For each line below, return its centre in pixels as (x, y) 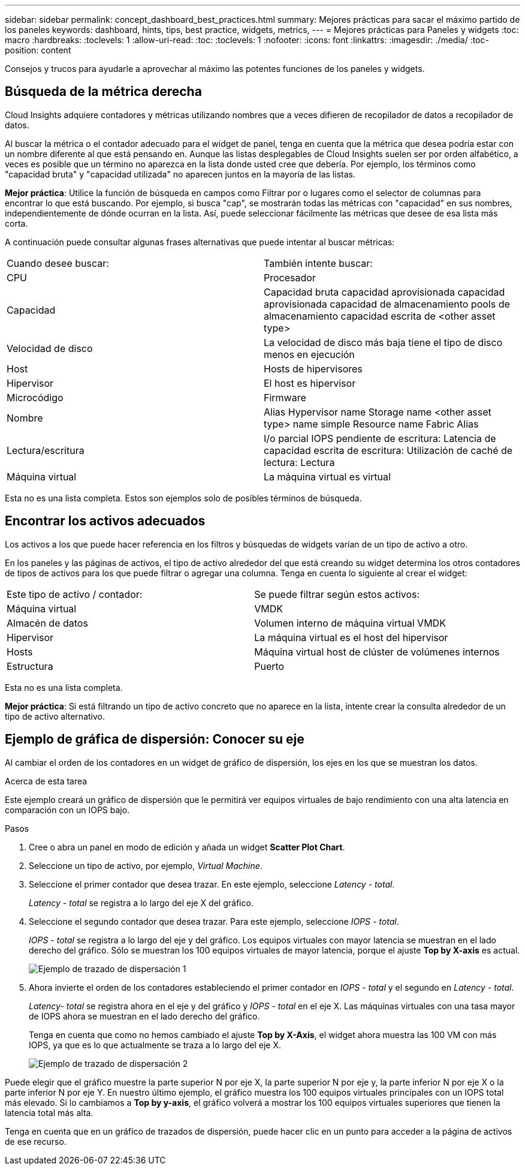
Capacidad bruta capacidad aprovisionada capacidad (384, 292)
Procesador (290, 277)
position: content (38, 50)
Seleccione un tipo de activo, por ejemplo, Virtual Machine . (146, 865)
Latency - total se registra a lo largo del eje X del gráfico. (141, 903)
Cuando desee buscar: (58, 263)
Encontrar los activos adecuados (105, 521)
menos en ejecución (309, 354)
